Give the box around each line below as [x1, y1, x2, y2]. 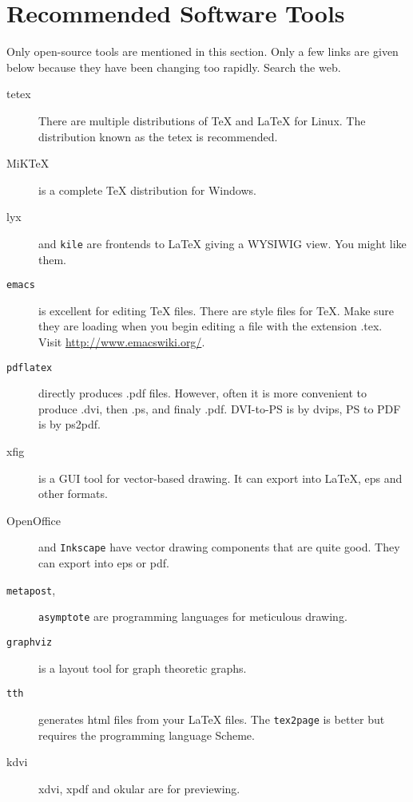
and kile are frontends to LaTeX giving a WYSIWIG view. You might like [38, 235, 407, 251]
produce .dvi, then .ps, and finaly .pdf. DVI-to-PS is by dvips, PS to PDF [38, 400, 401, 417]
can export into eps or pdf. [38, 555, 169, 571]
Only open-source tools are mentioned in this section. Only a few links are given [6, 43, 399, 60]
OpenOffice [6, 512, 62, 528]
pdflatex [6, 361, 53, 373]
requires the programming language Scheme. [38, 726, 255, 743]
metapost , [6, 581, 56, 598]
